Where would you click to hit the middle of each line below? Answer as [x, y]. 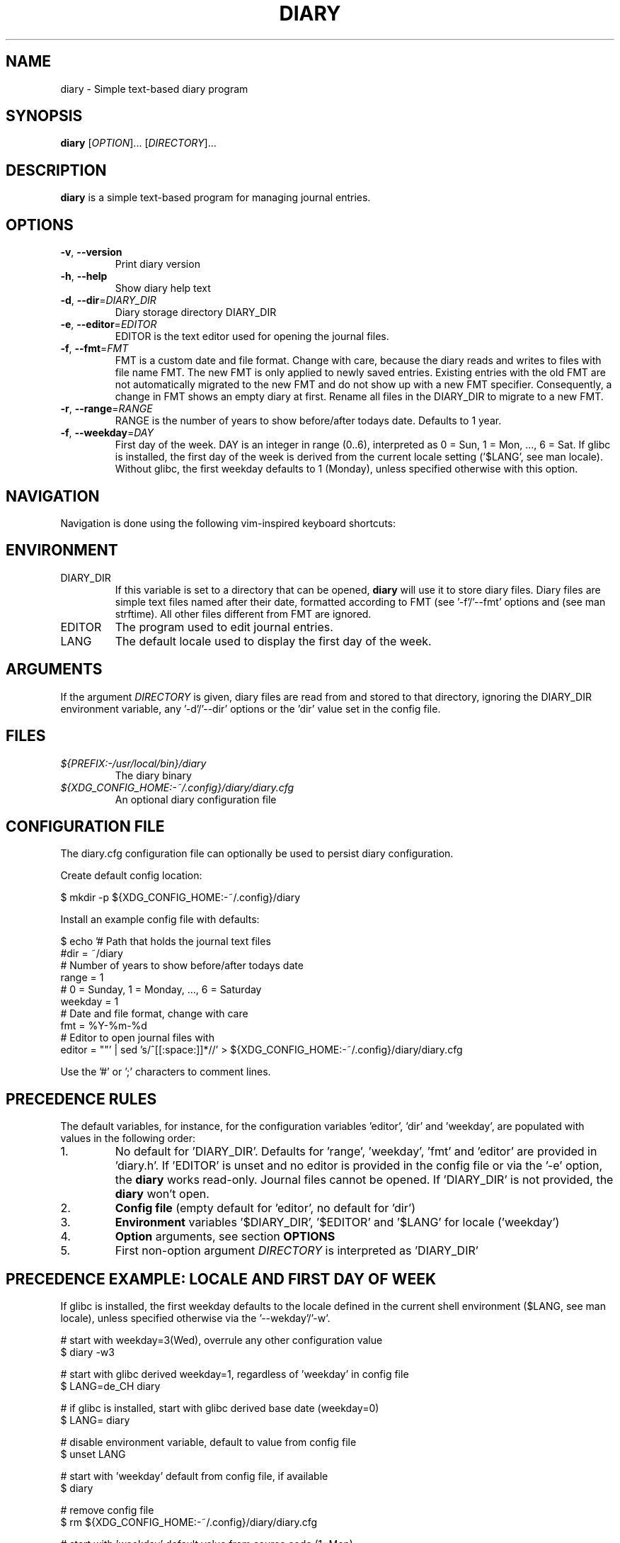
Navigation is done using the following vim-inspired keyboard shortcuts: [228, 523]
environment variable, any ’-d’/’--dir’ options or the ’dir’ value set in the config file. [251, 708]
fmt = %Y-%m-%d [104, 1026]
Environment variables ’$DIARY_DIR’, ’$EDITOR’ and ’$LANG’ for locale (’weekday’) [337, 1222]
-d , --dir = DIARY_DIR [108, 300]
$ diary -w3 [87, 1352]
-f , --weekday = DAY [107, 433]
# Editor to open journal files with [137, 1038]
